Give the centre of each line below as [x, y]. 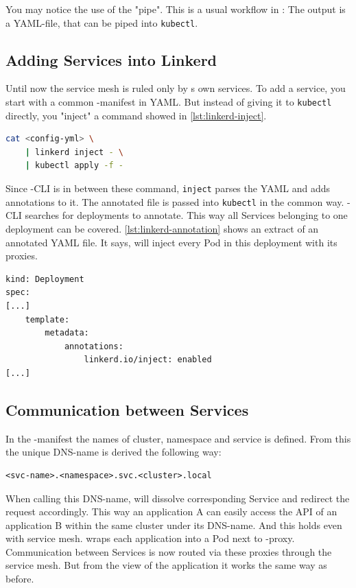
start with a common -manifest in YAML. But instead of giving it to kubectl [169, 102]
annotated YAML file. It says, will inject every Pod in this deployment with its [171, 242]
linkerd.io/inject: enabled [148, 360]
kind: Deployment [45, 279]
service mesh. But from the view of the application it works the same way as [166, 565]
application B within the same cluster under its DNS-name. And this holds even [174, 525]
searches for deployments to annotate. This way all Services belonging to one [186, 215]
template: [47, 319]
